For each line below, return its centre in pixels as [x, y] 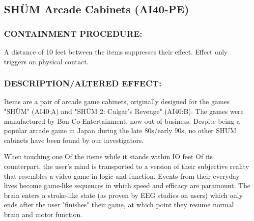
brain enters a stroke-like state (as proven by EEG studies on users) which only [123, 195]
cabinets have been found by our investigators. [74, 140]
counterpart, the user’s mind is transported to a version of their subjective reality [127, 166]
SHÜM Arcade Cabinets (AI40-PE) [97, 9]
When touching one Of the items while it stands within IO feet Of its [108, 156]
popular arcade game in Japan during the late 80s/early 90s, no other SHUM [120, 130]
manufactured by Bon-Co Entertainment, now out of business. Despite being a [122, 121]
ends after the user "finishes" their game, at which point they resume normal [119, 205]
